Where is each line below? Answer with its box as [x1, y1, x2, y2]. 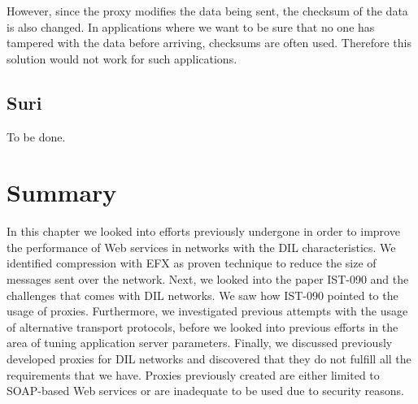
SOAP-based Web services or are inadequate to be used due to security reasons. [7, 382, 404, 399]
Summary [7, 176, 117, 209]
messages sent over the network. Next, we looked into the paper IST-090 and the [7, 271, 409, 288]
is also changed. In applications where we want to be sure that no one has [7, 18, 375, 35]
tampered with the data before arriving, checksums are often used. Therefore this [7, 34, 411, 51]
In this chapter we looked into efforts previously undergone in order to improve [7, 223, 400, 240]
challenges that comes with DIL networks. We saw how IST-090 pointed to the [7, 286, 398, 303]
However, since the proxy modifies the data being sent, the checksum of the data [7, 2, 408, 19]
